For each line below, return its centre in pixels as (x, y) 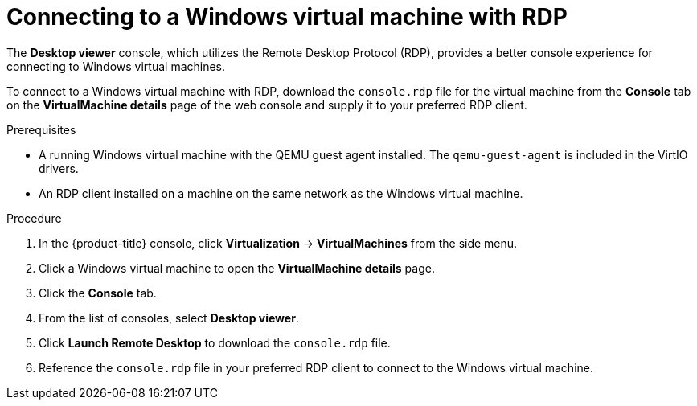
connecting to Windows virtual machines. (116, 66)
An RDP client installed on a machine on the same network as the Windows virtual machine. (281, 193)
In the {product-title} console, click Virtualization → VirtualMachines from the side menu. (278, 243)
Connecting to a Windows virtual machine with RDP (287, 17)
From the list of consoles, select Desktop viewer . (169, 318)
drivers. (59, 168)
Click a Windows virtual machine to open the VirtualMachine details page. (237, 268)
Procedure (34, 218)
